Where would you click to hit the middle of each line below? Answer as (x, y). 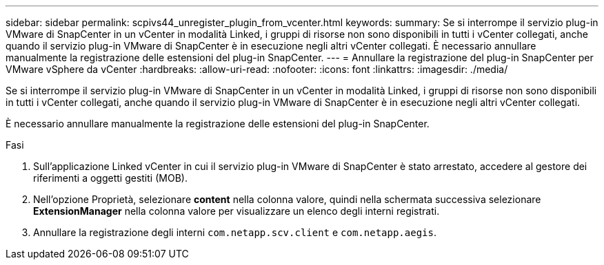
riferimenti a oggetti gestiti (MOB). (110, 178)
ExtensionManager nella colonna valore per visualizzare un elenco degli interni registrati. (236, 211)
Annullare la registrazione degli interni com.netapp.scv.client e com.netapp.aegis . (235, 232)
